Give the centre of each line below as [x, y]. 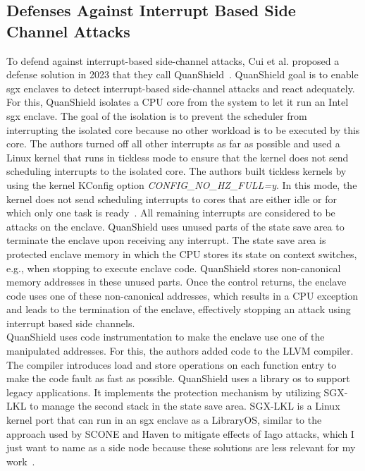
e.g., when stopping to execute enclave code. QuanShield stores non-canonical [174, 268]
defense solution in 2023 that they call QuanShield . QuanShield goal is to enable [182, 74]
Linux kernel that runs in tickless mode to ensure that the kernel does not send [178, 157]
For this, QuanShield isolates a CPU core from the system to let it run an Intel [178, 102]
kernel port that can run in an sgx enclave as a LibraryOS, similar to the [164, 420]
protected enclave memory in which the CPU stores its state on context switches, [182, 253]
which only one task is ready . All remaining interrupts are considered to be [171, 213]
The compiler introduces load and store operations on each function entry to [172, 364]
